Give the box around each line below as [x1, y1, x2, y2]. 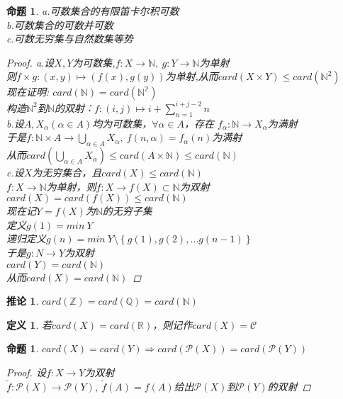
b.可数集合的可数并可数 [6, 17, 113, 32]
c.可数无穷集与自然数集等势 [6, 31, 133, 46]
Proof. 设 [6, 365, 46, 379]
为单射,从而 [165, 69, 218, 84]
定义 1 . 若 [6, 317, 52, 332]
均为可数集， [92, 116, 152, 130]
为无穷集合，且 [32, 165, 102, 180]
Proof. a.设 [6, 55, 55, 69]
